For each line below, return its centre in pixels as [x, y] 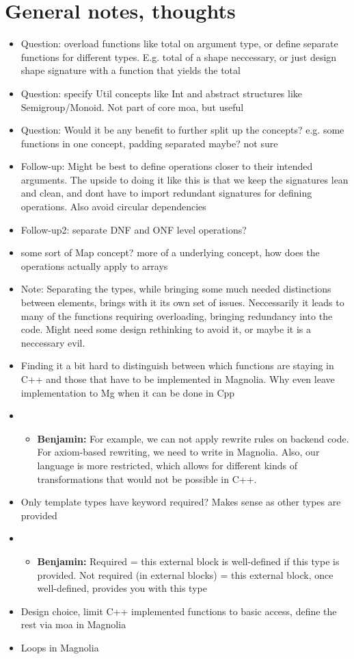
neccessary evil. [53, 342]
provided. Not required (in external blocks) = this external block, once [185, 574]
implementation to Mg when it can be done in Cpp [128, 392]
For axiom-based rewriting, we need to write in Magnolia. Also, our [178, 452]
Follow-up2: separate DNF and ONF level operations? [134, 229]
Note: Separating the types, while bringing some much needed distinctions [176, 289]
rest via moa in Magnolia [73, 624]
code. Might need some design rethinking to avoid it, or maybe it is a [166, 329]
